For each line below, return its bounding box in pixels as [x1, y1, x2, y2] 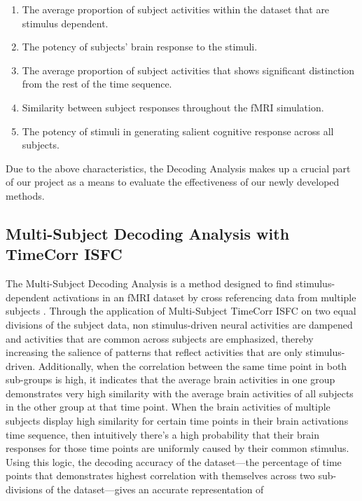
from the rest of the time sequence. [22, 76, 172, 91]
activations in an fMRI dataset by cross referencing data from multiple [53, 289, 356, 304]
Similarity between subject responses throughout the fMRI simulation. [22, 99, 324, 114]
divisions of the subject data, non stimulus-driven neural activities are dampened [6, 317, 353, 331]
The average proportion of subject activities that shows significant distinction [22, 62, 355, 77]
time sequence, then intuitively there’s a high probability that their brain [6, 427, 319, 441]
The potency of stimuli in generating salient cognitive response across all [22, 123, 334, 138]
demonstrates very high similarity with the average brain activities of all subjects [6, 385, 354, 400]
